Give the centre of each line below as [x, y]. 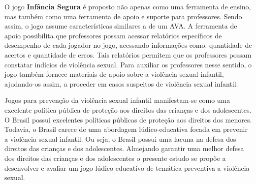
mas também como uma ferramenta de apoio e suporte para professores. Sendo [123, 16]
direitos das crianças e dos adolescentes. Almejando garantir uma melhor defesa [124, 148]
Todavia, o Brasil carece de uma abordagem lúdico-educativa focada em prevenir [126, 129]
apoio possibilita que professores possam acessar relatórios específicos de [113, 35]
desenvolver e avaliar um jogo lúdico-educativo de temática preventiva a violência [127, 168]
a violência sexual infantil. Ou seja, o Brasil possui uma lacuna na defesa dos [120, 138]
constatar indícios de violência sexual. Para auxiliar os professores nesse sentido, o [128, 64]
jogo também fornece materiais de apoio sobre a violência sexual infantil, [114, 74]
